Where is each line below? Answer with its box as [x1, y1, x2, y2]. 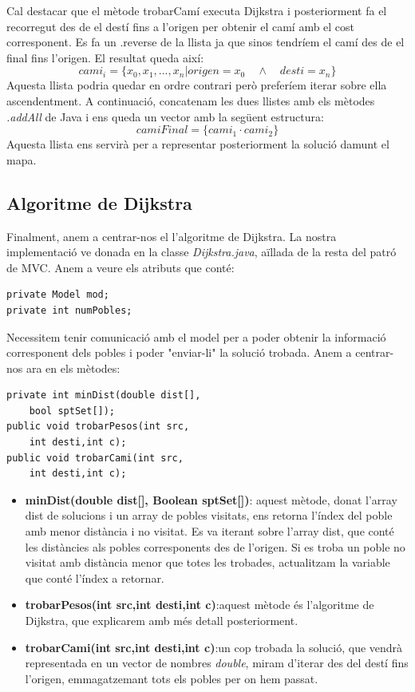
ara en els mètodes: [26, 359, 121, 376]
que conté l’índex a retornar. [25, 569, 164, 586]
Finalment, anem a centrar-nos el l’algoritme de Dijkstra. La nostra [6, 227, 337, 244]
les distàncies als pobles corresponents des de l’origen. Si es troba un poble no [25, 538, 405, 555]
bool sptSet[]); [29, 405, 116, 417]
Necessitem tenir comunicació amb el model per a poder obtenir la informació [6, 328, 386, 345]
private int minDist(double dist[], [6, 389, 201, 401]
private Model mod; [6, 289, 109, 301]
